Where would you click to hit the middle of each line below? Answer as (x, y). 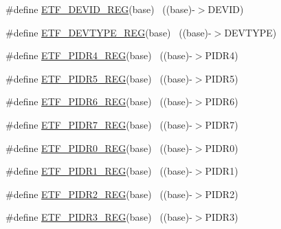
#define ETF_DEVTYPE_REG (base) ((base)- (109, 32)
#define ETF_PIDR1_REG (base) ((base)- (99, 171)
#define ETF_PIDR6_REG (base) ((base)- (99, 101)
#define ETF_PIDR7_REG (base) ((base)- (99, 124)
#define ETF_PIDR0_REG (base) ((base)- (99, 148)
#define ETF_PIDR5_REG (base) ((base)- (99, 78)
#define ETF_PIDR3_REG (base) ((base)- (99, 217)
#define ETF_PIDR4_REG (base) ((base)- (99, 55)
